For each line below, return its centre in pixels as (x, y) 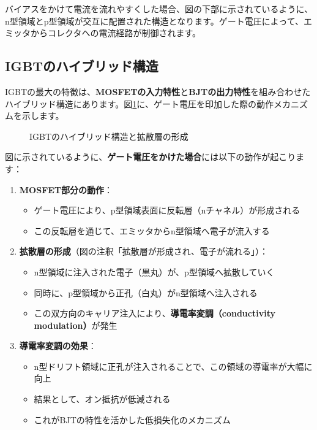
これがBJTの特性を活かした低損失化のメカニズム (132, 419)
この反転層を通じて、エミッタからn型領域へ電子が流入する (152, 230)
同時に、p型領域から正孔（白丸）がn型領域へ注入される (146, 292)
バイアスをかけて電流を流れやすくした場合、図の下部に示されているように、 (159, 9)
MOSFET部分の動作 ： (66, 189)
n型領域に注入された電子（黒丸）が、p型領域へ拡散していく (154, 271)
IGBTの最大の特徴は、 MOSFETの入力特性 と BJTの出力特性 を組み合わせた (158, 91)
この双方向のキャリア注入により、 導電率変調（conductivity (155, 313)
